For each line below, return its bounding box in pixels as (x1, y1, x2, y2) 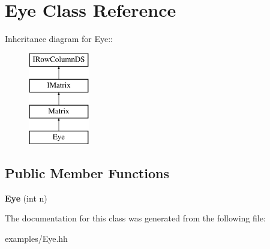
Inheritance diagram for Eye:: (5, 32, 113, 45)
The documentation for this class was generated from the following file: (5, 212, 266, 224)
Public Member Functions (5, 163, 169, 182)
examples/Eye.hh (5, 232, 68, 244)
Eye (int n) (5, 191, 47, 204)
